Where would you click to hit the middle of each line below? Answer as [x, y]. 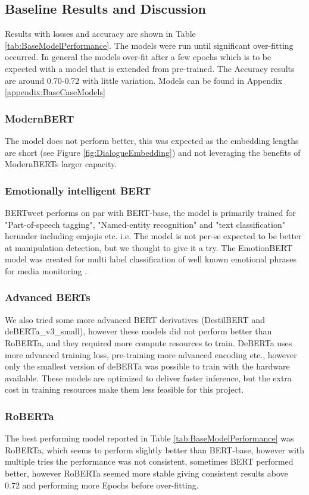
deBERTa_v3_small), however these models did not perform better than [138, 331]
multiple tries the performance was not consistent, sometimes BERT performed [149, 461]
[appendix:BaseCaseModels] [55, 92]
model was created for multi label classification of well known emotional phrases [151, 259]
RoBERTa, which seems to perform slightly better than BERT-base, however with [155, 449]
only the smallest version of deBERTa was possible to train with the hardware [147, 366]
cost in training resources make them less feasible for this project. [124, 389]
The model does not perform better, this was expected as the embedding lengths [152, 140]
